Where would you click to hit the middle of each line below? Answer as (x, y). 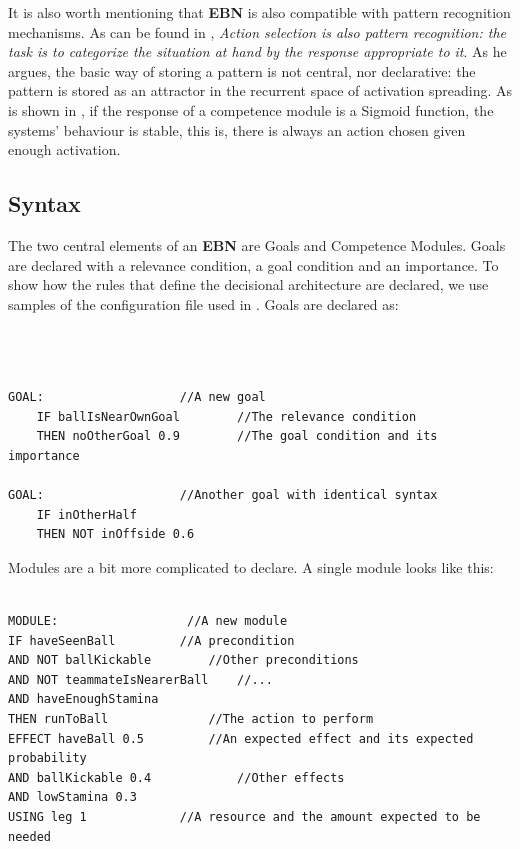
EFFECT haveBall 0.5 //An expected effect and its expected (241, 738)
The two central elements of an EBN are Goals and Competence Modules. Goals (257, 244)
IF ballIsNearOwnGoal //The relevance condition (226, 416)
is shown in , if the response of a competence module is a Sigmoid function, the (251, 109)
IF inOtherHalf (86, 514)
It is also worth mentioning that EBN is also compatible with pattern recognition (259, 12)
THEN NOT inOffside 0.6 (115, 534)
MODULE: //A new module (148, 621)
